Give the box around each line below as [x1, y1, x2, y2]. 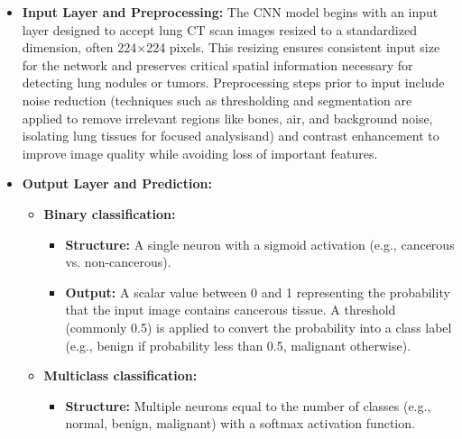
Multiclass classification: [43, 366, 198, 385]
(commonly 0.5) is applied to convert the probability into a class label [65, 317, 452, 336]
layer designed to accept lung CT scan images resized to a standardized [22, 20, 417, 39]
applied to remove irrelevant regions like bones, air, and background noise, [22, 108, 433, 127]
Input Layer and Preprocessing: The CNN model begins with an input [22, 3, 439, 21]
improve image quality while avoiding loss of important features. [22, 143, 378, 162]
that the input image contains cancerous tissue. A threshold [65, 300, 396, 319]
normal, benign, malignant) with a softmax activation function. [65, 414, 415, 433]
